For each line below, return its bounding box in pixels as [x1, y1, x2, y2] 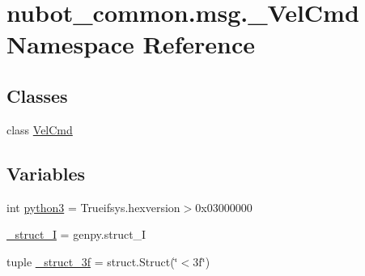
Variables [6, 160, 86, 185]
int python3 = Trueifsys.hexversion [6, 198, 180, 215]
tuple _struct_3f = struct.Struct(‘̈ [6, 253, 178, 270]
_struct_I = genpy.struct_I [6, 226, 146, 243]
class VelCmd [6, 121, 73, 138]
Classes [6, 83, 68, 108]
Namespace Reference [6, 28, 255, 61]
